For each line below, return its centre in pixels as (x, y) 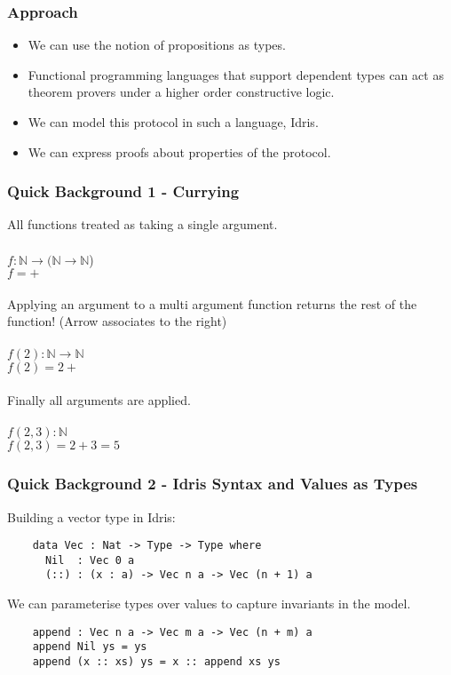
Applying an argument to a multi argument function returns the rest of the (212, 303)
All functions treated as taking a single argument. (142, 224)
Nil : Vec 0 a (90, 560)
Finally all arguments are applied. (99, 400)
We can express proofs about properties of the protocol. (179, 151)
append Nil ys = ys (90, 647)
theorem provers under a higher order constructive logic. (181, 92)
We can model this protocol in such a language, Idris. (173, 122)
